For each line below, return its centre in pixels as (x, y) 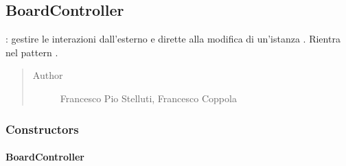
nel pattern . (32, 52)
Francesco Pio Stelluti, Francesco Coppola (148, 98)
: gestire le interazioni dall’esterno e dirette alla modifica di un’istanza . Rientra (173, 39)
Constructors (42, 129)
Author (48, 75)
